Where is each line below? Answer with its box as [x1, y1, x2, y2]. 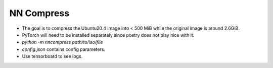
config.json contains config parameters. [22, 46, 106, 52]
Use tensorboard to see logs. [22, 53, 83, 59]
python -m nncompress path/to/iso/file [22, 39, 103, 45]
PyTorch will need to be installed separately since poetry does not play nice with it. [22, 32, 195, 38]
